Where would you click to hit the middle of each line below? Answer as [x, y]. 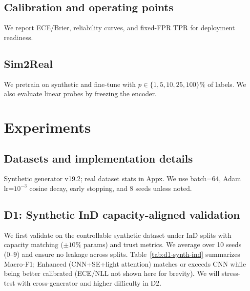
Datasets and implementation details [98, 158]
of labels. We [227, 84]
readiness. [19, 37]
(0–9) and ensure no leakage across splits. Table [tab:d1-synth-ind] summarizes [122, 254]
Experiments [47, 127]
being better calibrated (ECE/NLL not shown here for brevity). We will [112, 273]
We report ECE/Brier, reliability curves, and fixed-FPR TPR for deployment [120, 28]
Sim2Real [28, 63]
